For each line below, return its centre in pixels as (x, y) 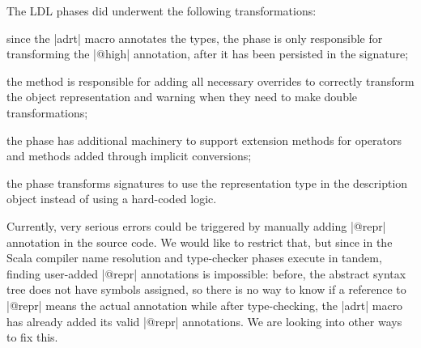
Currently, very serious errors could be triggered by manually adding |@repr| (196, 225)
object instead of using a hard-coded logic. (112, 199)
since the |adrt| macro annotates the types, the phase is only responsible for (195, 38)
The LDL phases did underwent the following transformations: (162, 11)
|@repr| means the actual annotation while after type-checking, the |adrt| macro (205, 305)
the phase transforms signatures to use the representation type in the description (207, 182)
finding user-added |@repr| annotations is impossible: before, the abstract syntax (206, 273)
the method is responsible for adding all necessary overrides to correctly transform (210, 81)
